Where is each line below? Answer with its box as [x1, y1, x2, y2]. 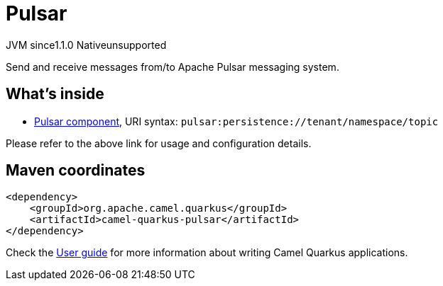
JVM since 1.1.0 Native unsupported [6, 38, 167, 51]
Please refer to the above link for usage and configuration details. [6, 137, 312, 149]
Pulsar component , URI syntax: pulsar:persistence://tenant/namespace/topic [34, 115, 439, 127]
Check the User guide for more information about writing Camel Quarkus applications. [6, 246, 408, 259]
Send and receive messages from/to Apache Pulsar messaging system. [6, 60, 339, 73]
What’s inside [6, 85, 104, 103]
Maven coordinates [6, 161, 146, 180]
